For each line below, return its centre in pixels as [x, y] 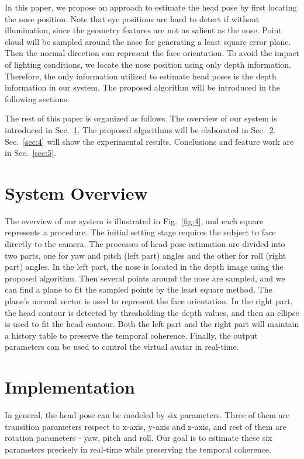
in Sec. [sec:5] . [30, 153]
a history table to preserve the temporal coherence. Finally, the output [131, 335]
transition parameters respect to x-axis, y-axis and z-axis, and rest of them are [146, 426]
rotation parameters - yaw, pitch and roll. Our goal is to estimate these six [139, 438]
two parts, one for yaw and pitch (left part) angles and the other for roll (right [146, 255]
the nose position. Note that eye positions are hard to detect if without [132, 18]
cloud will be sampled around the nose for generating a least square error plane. [148, 41]
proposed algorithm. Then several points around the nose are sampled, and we [145, 278]
